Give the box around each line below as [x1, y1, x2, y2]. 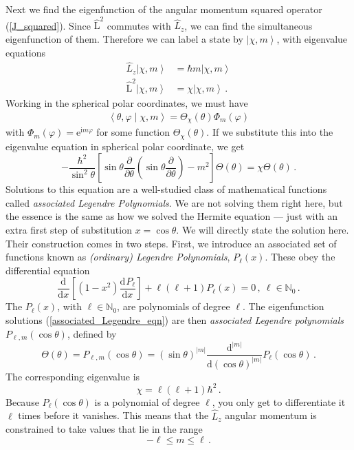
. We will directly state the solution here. [176, 223, 349, 236]
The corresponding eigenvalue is [5, 369, 140, 383]
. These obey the [265, 249, 335, 264]
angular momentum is [225, 408, 317, 422]
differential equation [5, 263, 90, 277]
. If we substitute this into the [206, 125, 333, 139]
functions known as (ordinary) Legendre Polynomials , [5, 249, 230, 264]
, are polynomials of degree [117, 299, 230, 314]
